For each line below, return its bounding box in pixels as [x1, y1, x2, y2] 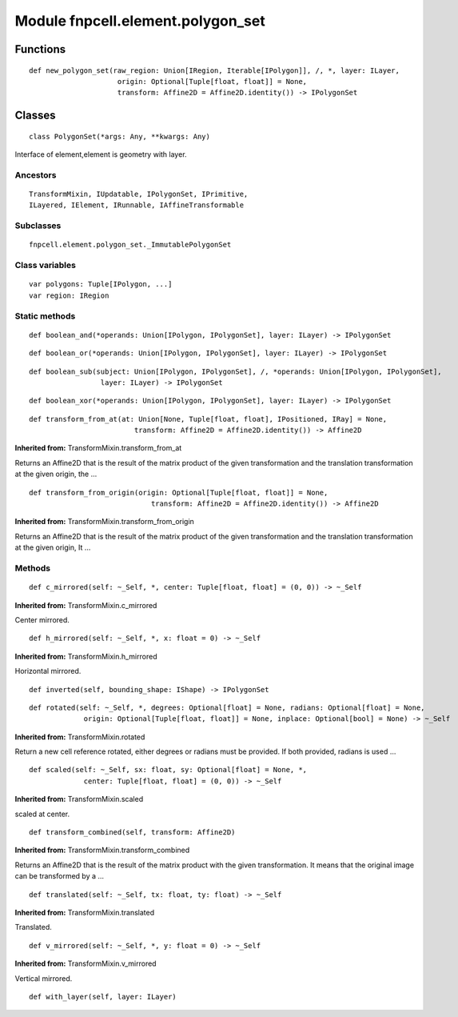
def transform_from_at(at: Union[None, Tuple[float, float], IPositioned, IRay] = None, [29, 414, 388, 423]
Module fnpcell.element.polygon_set [14, 12, 265, 30]
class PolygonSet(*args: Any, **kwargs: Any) [29, 132, 211, 141]
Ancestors [14, 169, 57, 180]
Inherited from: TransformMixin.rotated [14, 732, 145, 742]
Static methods [14, 310, 76, 322]
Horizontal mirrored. [14, 667, 82, 676]
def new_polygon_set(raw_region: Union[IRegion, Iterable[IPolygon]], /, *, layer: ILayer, [29, 66, 400, 75]
